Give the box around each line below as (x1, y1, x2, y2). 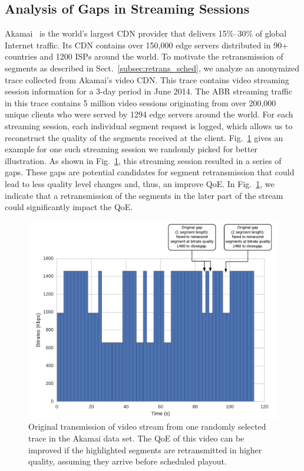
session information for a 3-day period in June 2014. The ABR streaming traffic (5, 85, 292, 97)
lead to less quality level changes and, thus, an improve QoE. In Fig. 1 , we (5, 177, 275, 189)
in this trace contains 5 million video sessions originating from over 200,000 (5, 96, 276, 109)
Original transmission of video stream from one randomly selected (28, 420, 266, 433)
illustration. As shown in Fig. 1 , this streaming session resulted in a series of (5, 154, 282, 166)
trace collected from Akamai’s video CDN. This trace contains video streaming (5, 73, 289, 86)
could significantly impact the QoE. (5, 201, 133, 213)
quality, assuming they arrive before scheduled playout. (28, 455, 227, 467)
